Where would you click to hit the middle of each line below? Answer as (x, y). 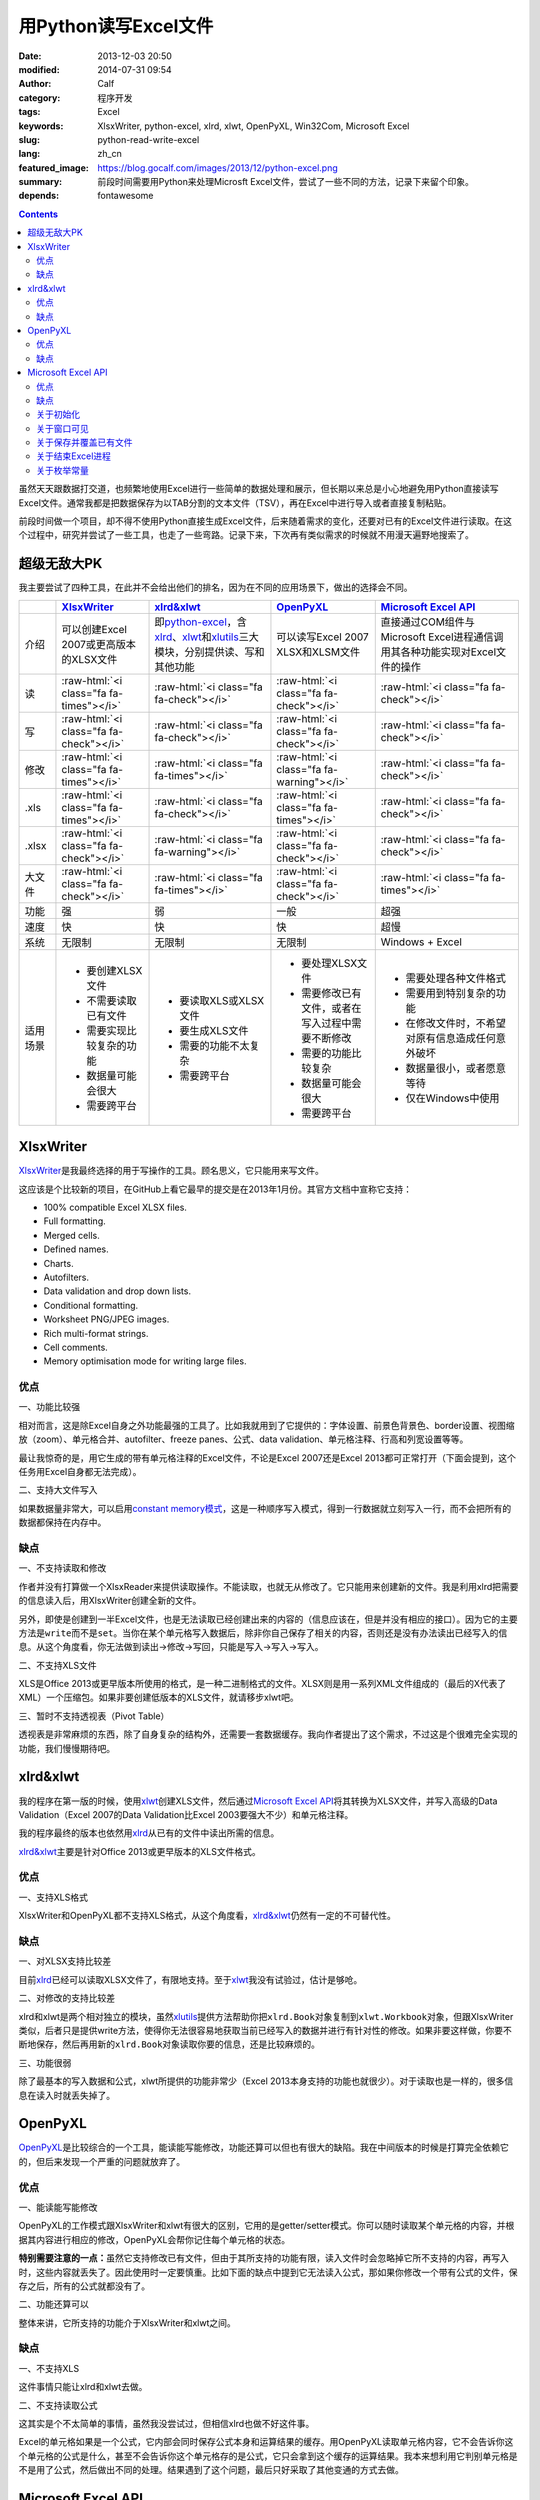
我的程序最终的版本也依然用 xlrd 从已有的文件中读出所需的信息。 (149, 1833)
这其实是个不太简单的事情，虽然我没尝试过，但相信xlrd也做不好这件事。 (166, 2423)
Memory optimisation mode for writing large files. (145, 1361)
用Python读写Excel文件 (116, 26)
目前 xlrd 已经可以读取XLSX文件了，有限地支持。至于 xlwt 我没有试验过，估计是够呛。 (190, 1979)
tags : (29, 112)
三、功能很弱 (45, 2062)
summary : (40, 182)
